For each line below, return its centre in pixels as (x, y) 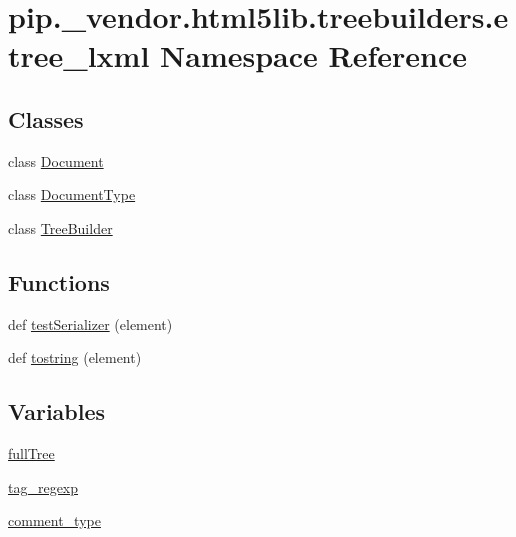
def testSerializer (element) (90, 323)
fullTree (31, 453)
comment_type (54, 520)
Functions (59, 281)
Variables (57, 411)
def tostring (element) (75, 357)
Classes (46, 118)
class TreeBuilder (60, 227)
